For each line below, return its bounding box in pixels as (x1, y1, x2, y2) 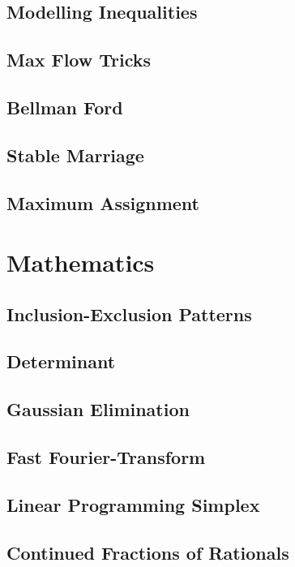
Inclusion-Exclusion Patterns (6, 301, 252, 326)
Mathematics (6, 246, 155, 279)
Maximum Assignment (6, 190, 199, 215)
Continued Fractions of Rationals (6, 539, 289, 565)
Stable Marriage (6, 142, 144, 167)
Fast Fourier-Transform (6, 445, 206, 470)
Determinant (6, 349, 116, 374)
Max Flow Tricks (6, 47, 152, 72)
